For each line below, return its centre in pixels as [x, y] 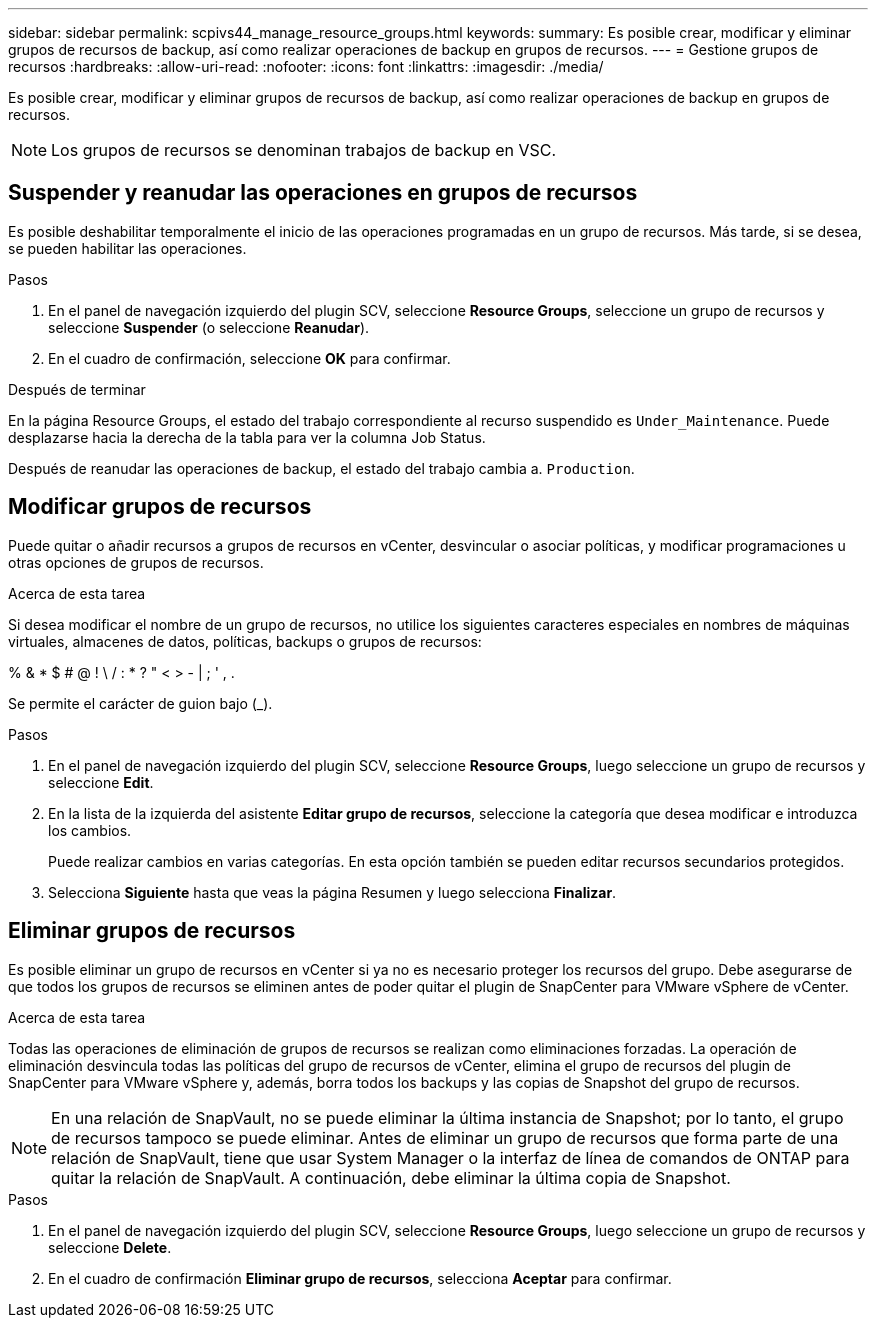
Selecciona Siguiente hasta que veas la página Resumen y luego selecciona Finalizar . [332, 892]
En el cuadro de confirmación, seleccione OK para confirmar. [249, 358]
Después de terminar [77, 389]
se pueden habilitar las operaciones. [127, 248]
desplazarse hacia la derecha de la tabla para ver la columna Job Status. [247, 437]
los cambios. [90, 830]
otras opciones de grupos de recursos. [136, 562]
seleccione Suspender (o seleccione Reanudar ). [209, 327]
